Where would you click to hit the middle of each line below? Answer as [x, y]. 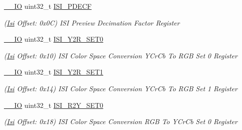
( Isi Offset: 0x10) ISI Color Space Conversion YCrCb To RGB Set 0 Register [121, 55]
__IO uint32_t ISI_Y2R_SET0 [54, 39]
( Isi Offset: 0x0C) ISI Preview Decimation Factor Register [92, 22]
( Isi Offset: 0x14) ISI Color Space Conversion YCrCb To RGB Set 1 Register [121, 88]
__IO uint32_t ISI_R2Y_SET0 [54, 105]
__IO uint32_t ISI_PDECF [48, 6]
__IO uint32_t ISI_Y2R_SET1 [54, 72]
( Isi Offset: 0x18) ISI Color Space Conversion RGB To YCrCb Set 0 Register [121, 121]
